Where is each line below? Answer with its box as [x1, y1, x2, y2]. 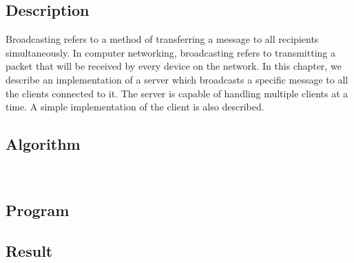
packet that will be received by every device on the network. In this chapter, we [6, 59, 342, 73]
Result [6, 240, 53, 261]
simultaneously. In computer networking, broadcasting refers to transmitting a [6, 45, 335, 59]
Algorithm [6, 133, 81, 155]
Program [6, 199, 70, 220]
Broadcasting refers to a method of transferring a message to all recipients [6, 32, 319, 46]
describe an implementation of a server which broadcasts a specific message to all [6, 72, 348, 86]
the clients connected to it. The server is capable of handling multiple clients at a [6, 86, 348, 100]
